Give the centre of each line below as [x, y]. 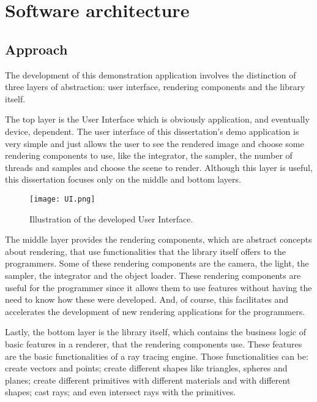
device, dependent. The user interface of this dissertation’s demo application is [152, 131]
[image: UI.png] [62, 199]
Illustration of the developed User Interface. [111, 218]
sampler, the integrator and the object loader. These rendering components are [153, 275]
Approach [36, 49]
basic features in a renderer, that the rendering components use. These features [154, 343]
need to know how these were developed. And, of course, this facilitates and [147, 299]
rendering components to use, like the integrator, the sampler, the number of [149, 155]
